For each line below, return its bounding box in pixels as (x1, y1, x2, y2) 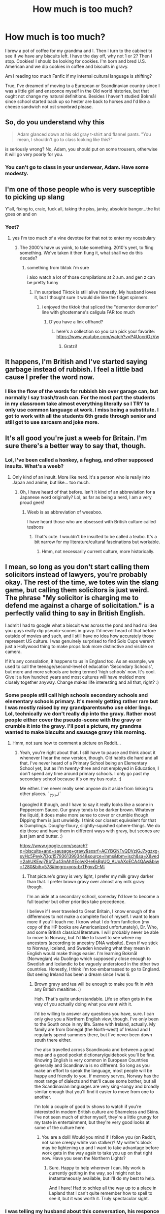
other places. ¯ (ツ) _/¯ (19, 791, 62, 798)
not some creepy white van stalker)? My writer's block (41, 1139, 152, 1145)
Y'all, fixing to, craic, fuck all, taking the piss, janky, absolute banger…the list (5, 206, 160, 212)
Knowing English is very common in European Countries (34, 1057, 149, 1063)
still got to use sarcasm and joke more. (5, 419, 99, 426)
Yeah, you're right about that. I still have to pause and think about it (19, 749, 156, 756)
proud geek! (19, 499, 45, 506)
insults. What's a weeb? (5, 463, 64, 470)
